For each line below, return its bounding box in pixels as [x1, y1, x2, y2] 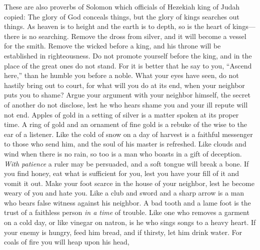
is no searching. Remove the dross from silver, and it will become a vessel [21, 30, 246, 41]
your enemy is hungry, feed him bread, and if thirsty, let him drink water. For [4, 226, 242, 237]
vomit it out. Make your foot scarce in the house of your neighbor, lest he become [4, 177, 254, 188]
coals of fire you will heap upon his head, [4, 236, 129, 247]
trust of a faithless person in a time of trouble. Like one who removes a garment [4, 207, 249, 217]
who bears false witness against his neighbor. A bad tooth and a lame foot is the [4, 197, 251, 207]
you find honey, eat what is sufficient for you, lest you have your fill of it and [4, 168, 239, 178]
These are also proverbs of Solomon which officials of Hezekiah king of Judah [4, 1, 240, 11]
